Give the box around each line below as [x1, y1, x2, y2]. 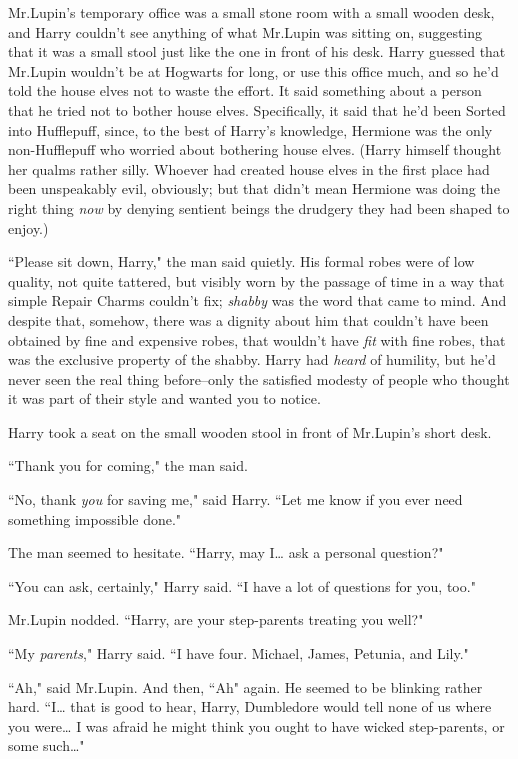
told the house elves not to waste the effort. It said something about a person [8, 80, 482, 101]
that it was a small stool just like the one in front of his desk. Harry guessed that [8, 41, 506, 62]
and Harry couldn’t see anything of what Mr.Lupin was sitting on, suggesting [8, 21, 483, 42]
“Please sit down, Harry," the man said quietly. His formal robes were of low [8, 251, 475, 272]
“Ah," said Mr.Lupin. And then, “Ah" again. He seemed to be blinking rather [8, 676, 483, 697]
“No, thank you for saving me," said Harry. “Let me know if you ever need [8, 489, 463, 510]
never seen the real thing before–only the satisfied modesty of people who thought [8, 368, 510, 389]
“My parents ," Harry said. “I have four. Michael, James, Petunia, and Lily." [8, 643, 469, 664]
